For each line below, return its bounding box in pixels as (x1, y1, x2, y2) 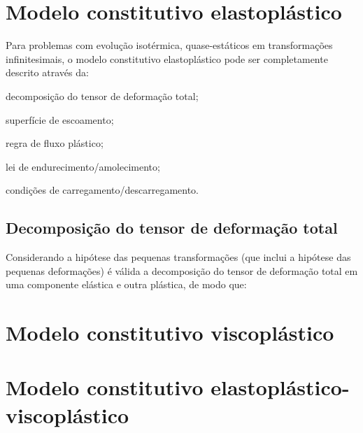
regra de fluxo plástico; (6, 136, 104, 150)
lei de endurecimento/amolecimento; (6, 159, 160, 173)
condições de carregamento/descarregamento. (6, 183, 199, 197)
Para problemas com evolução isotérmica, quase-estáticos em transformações (6, 38, 333, 52)
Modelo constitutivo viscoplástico (6, 318, 334, 347)
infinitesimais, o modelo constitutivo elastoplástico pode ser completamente (6, 51, 328, 66)
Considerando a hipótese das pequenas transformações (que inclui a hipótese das (6, 250, 351, 264)
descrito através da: (6, 65, 89, 80)
